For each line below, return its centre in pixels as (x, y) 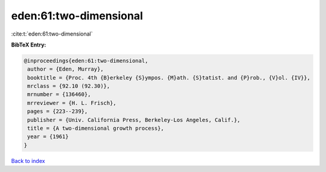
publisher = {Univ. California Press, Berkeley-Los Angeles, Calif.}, (134, 120)
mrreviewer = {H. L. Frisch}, (72, 103)
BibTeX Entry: (29, 45)
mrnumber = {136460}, (59, 94)
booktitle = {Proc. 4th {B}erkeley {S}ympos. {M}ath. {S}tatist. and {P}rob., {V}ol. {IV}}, (169, 78)
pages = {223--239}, (58, 111)
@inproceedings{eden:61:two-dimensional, (86, 61)
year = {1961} (48, 137)
